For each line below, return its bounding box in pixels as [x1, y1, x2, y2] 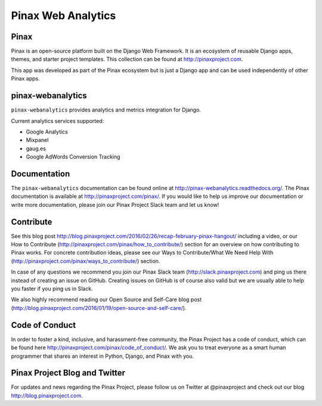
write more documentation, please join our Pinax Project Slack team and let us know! [11, 201, 219, 208]
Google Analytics [26, 128, 68, 135]
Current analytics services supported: [11, 117, 104, 125]
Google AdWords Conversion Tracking [26, 153, 120, 160]
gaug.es [26, 145, 46, 152]
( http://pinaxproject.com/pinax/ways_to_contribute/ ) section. [11, 257, 160, 265]
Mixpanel [26, 137, 49, 144]
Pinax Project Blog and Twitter [11, 368, 125, 378]
